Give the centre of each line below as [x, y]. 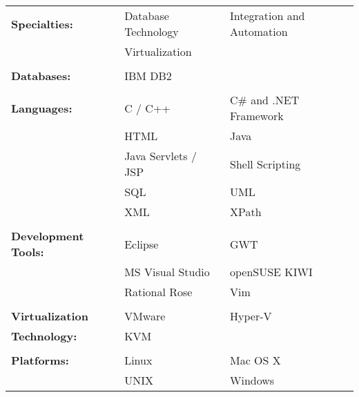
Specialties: [42, 23]
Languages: [42, 108]
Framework [256, 116]
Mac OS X [255, 360]
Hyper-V [251, 316]
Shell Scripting [265, 164]
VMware [145, 316]
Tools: [28, 252]
